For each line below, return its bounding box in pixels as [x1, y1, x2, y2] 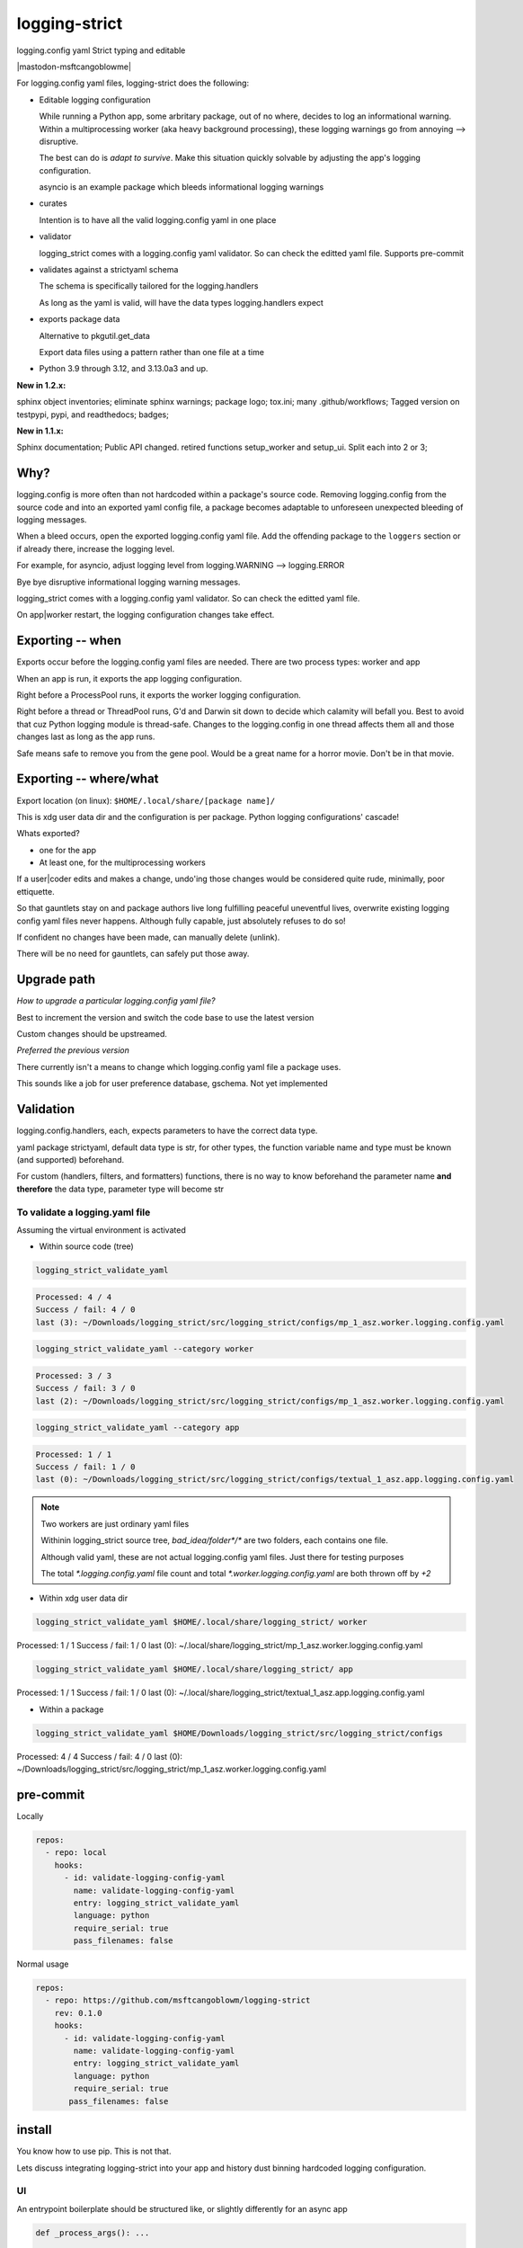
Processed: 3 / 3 [35, 1370, 112, 1380]
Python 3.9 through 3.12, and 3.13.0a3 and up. [39, 363, 208, 374]
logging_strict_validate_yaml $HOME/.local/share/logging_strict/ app [35, 1664, 354, 1674]
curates [39, 198, 67, 209]
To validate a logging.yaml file [16, 1206, 151, 1218]
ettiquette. [16, 886, 55, 897]
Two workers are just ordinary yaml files [40, 1518, 190, 1529]
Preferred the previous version [16, 1045, 129, 1056]
